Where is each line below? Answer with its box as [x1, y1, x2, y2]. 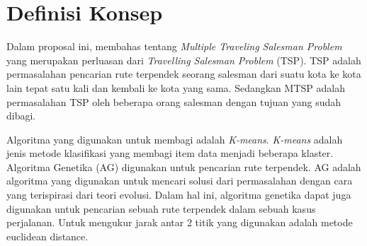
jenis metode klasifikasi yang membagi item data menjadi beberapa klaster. [6, 146, 334, 160]
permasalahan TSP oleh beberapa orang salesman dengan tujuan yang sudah [6, 94, 341, 109]
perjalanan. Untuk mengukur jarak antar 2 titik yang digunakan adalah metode [6, 215, 353, 230]
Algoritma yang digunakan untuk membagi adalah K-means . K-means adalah [6, 131, 343, 146]
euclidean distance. [6, 228, 89, 243]
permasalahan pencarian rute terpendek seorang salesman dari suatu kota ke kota [6, 66, 361, 81]
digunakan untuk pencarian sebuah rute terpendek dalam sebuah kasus [6, 201, 316, 216]
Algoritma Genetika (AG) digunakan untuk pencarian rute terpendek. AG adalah [6, 159, 361, 174]
